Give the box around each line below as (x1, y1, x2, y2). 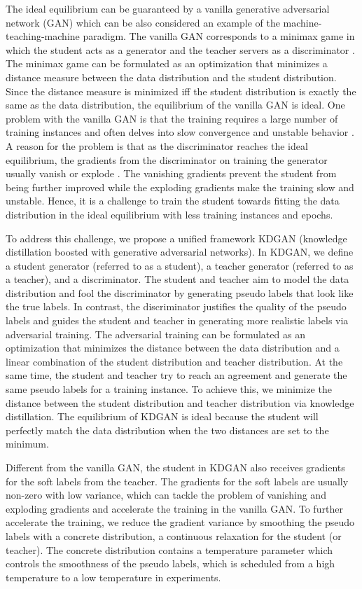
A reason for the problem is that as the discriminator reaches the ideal (6, 138, 308, 153)
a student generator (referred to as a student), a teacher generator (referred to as (6, 258, 354, 272)
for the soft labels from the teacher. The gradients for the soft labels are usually (6, 473, 349, 488)
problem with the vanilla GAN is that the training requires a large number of (6, 111, 338, 125)
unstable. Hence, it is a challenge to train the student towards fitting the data (6, 193, 340, 208)
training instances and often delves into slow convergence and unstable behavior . (6, 125, 354, 139)
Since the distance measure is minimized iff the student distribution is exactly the (6, 83, 356, 98)
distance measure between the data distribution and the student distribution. (6, 69, 337, 84)
